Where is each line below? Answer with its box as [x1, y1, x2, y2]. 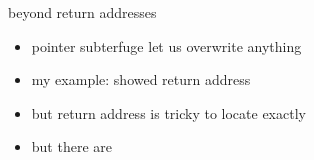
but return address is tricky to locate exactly [31, 102, 306, 123]
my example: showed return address [31, 69, 251, 90]
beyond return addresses [8, 2, 157, 22]
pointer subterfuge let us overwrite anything [31, 35, 302, 56]
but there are [31, 136, 112, 157]
